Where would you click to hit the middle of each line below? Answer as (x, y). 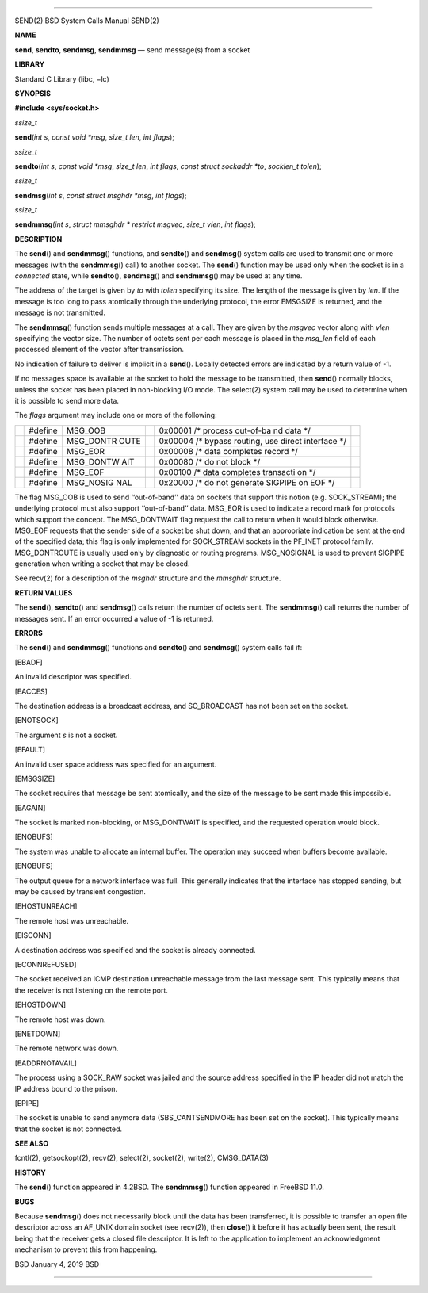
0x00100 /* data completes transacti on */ (237, 472)
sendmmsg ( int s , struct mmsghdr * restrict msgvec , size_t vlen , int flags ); (136, 224)
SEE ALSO (32, 1144)
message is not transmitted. (60, 312)
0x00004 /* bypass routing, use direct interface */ (253, 441)
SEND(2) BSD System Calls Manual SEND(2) (87, 21)
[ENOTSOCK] (36, 721)
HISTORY (31, 1172)
